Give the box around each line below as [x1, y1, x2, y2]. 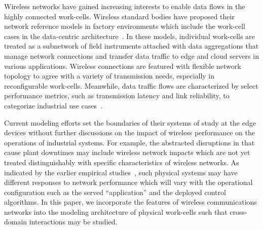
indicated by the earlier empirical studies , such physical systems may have [4, 167, 238, 177]
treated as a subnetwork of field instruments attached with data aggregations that [4, 41, 259, 51]
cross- [230, 206, 247, 217]
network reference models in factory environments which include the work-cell [4, 21, 245, 31]
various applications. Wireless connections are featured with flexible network [4, 60, 241, 71]
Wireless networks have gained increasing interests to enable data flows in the [4, 1, 245, 11]
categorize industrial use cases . [4, 100, 103, 110]
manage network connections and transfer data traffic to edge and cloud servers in [4, 50, 259, 61]
